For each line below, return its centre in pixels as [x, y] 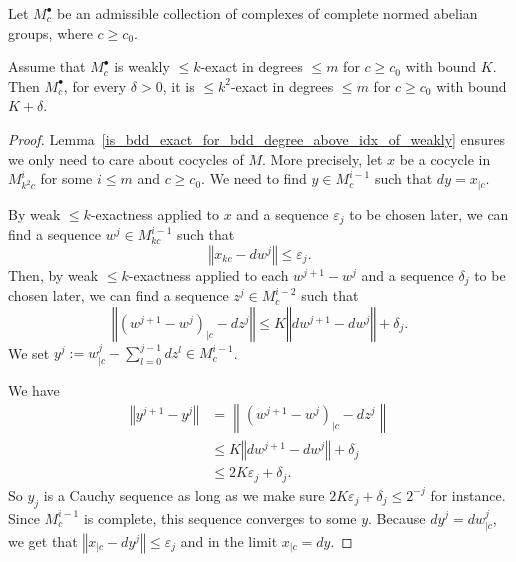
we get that [43, 540]
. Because [397, 517]
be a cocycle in [445, 158]
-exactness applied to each [208, 274]
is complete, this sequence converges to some [220, 517]
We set [29, 352]
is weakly [142, 66]
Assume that [47, 66]
